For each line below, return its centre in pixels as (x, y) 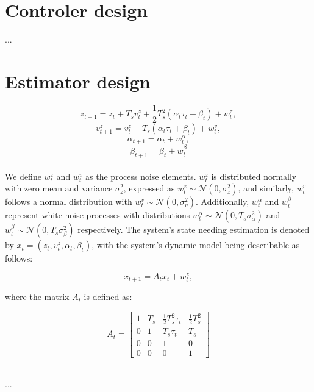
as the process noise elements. (141, 176)
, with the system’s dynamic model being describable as (196, 245)
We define (23, 176)
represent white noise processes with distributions (98, 215)
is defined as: (108, 297)
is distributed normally (254, 176)
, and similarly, (266, 188)
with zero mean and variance (59, 188)
